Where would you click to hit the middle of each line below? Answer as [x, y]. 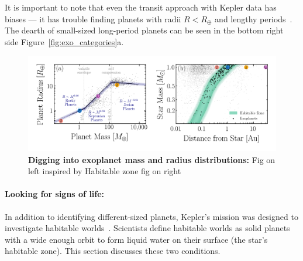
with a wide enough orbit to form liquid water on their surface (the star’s [136, 239]
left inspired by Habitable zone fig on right [105, 171]
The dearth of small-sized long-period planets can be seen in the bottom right [144, 30]
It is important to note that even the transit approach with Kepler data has [141, 7]
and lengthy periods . [254, 18]
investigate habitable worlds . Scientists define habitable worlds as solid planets [147, 228]
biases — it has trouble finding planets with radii [93, 18]
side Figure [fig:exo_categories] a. [64, 41]
